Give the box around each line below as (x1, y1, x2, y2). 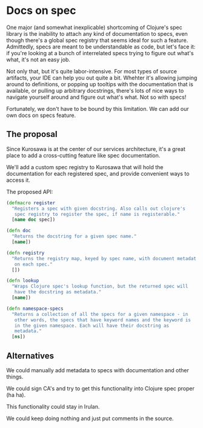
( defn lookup (6, 278, 39, 284)
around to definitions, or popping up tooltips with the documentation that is (6, 80, 194, 88)
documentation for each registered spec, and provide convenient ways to (6, 170, 190, 177)
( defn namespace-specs (6, 306, 64, 312)
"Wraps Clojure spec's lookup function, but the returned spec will (12, 283, 188, 290)
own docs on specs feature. (6, 112, 76, 119)
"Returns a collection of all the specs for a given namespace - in (12, 311, 188, 317)
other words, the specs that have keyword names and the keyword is (14, 316, 191, 323)
